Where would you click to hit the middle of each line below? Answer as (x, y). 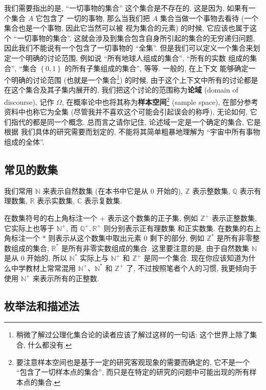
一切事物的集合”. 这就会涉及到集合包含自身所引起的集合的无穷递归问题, (136, 38)
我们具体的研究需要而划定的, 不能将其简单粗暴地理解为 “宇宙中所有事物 (140, 132)
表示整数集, (211, 190)
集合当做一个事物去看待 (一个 (209, 18)
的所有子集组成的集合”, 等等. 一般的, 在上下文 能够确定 (157, 68)
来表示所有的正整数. (66, 278)
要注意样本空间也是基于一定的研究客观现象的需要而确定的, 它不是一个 (133, 362)
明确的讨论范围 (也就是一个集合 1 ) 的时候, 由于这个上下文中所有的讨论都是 (135, 79)
